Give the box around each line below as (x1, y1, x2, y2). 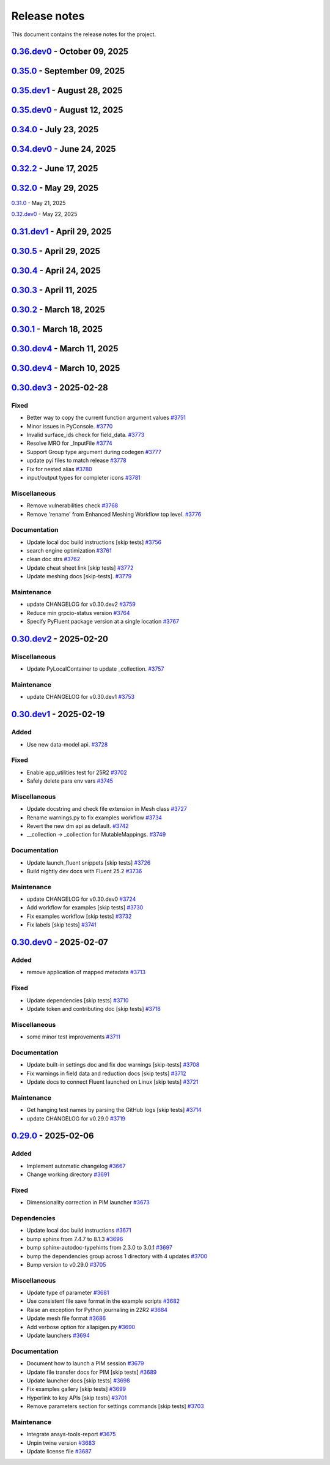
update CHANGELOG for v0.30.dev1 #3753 (26, 693, 134, 701)
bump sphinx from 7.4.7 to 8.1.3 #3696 (26, 1235, 123, 1242)
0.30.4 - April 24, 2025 (11, 265, 101, 275)
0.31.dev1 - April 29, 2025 (11, 226, 112, 237)
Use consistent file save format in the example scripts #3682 (26, 1297, 180, 1305)
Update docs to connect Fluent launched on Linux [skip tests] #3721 (26, 1078, 199, 1086)
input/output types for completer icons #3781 (26, 474, 141, 481)
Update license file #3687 (26, 1448, 92, 1455)
